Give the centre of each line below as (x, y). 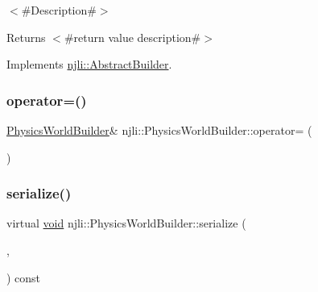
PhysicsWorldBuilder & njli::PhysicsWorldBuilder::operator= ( (159, 130)
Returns (26, 37)
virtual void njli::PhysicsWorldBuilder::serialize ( (126, 223)
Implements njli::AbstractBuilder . (89, 64)
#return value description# (132, 37)
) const (24, 277)
